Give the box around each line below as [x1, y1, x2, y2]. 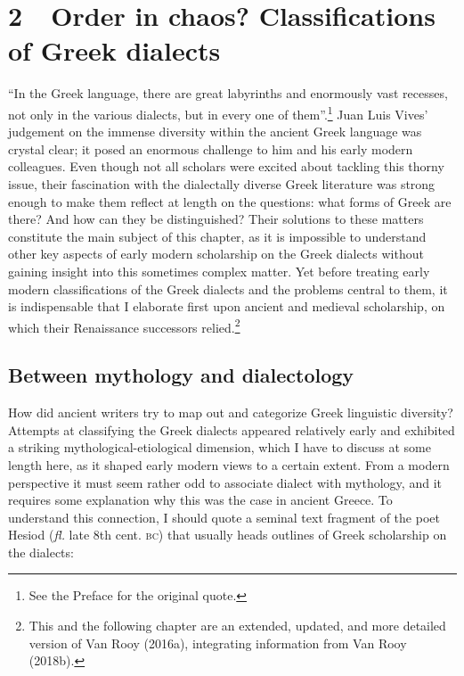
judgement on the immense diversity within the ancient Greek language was [8, 122, 422, 141]
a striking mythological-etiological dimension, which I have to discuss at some [8, 438, 431, 457]
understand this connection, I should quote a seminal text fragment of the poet [8, 507, 440, 526]
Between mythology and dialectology [8, 361, 354, 389]
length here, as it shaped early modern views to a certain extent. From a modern [8, 455, 450, 474]
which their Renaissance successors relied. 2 [8, 315, 240, 336]
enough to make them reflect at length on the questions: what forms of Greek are [8, 192, 452, 210]
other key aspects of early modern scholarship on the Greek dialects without [8, 244, 424, 263]
